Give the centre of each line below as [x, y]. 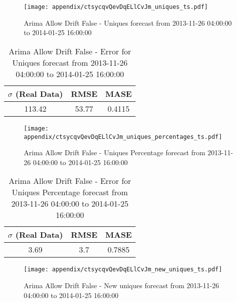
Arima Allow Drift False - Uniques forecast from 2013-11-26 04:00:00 [128, 22]
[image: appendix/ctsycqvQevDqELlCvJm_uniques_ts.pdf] [116, 7]
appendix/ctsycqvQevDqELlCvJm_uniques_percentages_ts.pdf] [123, 137]
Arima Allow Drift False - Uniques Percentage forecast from [115, 152]
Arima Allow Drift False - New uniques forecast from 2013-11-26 [121, 285]
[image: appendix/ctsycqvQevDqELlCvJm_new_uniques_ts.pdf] [123, 270]
